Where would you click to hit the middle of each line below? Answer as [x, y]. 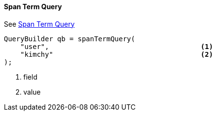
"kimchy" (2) [117, 54]
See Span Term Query [39, 24]
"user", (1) [117, 46]
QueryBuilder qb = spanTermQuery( [70, 39]
